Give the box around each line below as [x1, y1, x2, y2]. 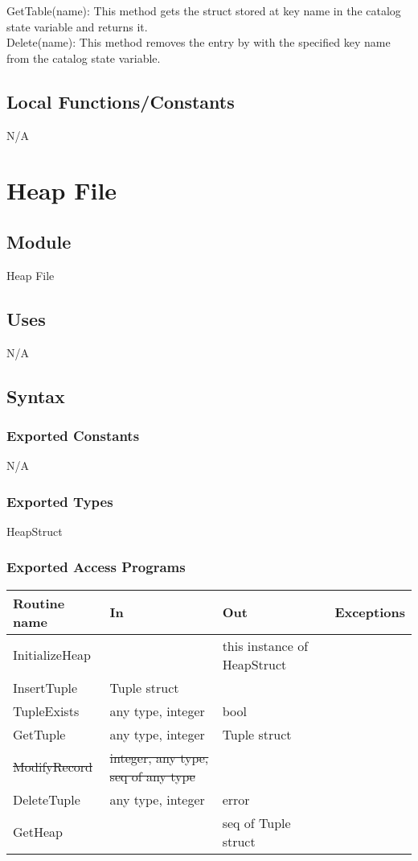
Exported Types [6, 491, 113, 511]
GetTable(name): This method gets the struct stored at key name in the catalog [6, 2, 401, 19]
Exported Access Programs [6, 557, 186, 577]
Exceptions [334, 603, 405, 622]
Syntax [6, 383, 65, 408]
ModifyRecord [13, 757, 92, 777]
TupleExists [13, 701, 80, 720]
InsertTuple [13, 678, 78, 697]
